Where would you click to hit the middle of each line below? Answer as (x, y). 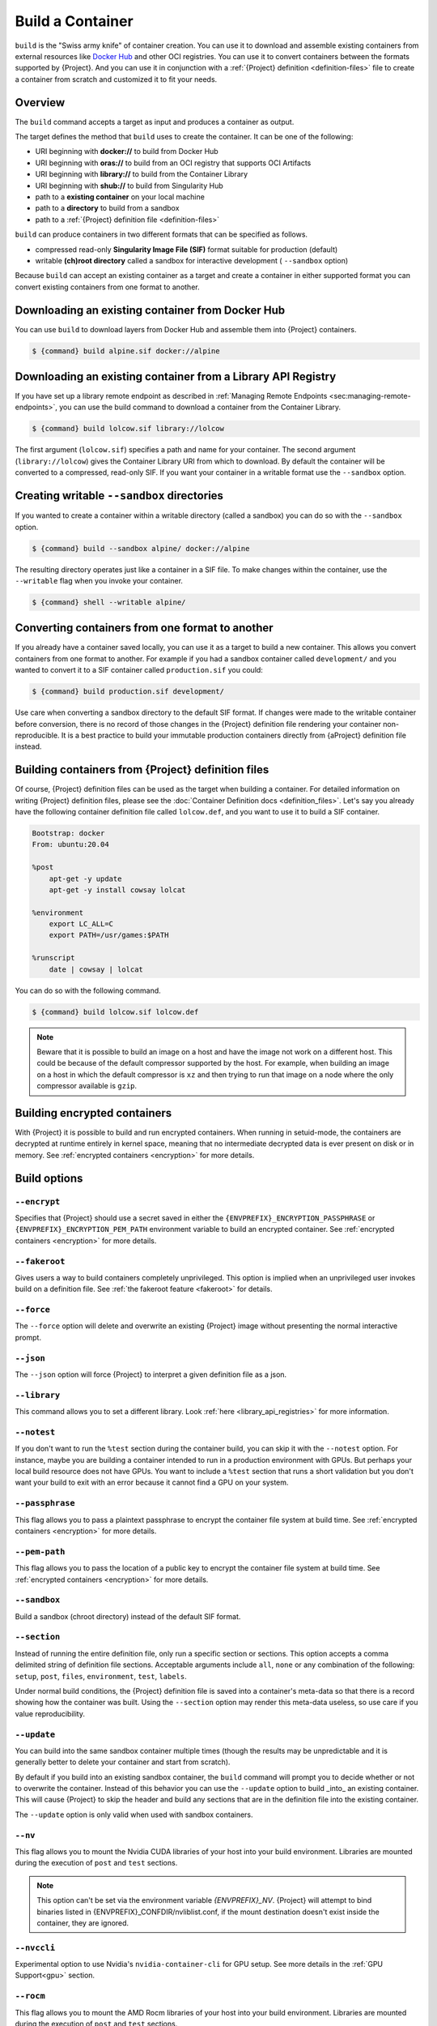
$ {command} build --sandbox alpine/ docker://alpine (141, 548)
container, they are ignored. (83, 1923)
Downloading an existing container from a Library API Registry (176, 376)
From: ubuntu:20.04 (70, 844)
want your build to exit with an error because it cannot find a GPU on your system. (152, 1482)
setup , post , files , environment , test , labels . (101, 1676)
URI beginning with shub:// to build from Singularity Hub (129, 186)
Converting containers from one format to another (144, 628)
